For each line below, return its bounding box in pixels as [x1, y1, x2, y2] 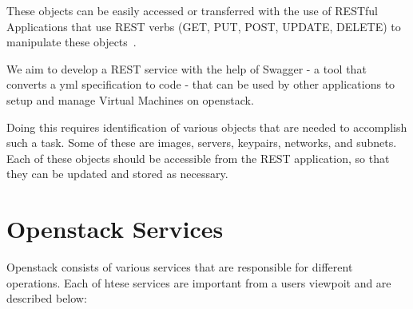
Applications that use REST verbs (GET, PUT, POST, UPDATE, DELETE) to [6, 18, 401, 34]
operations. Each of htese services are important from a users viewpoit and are [6, 274, 391, 291]
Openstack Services [6, 212, 224, 245]
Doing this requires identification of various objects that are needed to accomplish [6, 118, 407, 135]
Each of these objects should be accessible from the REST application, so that [6, 149, 390, 166]
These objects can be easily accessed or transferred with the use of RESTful [6, 2, 378, 18]
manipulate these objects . [6, 34, 137, 50]
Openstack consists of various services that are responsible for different [6, 259, 353, 275]
